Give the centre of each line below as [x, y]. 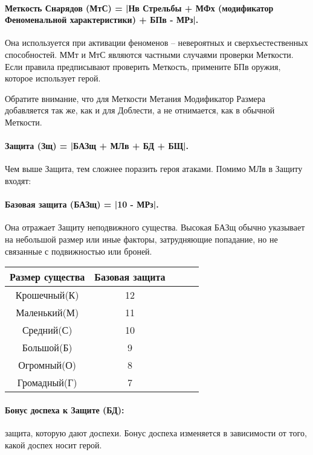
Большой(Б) [47, 348]
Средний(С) [47, 330]
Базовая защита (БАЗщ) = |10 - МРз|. [82, 204]
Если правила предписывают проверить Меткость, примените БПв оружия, [143, 66]
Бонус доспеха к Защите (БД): [65, 409]
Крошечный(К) [47, 295]
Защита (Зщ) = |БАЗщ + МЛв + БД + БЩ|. [97, 146]
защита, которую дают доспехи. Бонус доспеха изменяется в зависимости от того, [156, 432]
